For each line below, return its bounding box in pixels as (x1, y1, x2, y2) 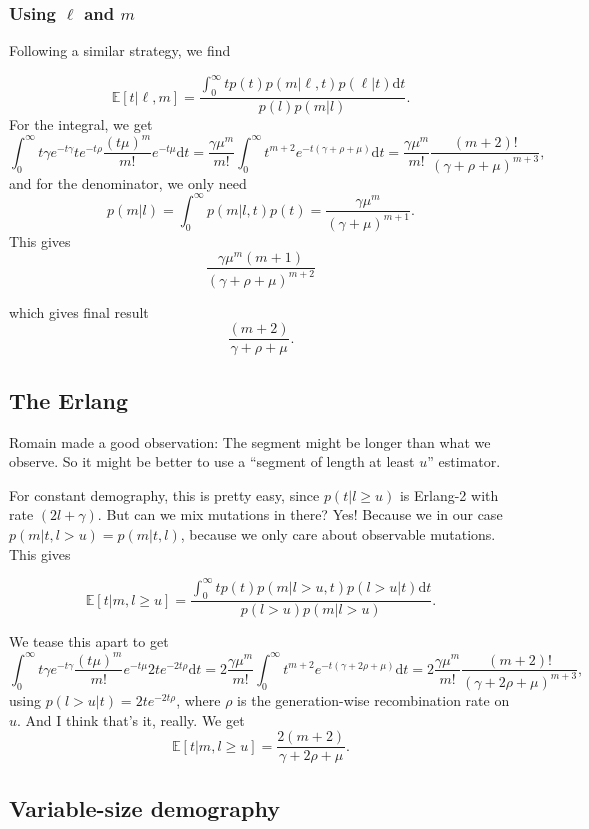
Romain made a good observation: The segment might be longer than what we (9, 431, 491, 452)
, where (176, 689, 221, 710)
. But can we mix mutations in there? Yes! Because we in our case (97, 504, 503, 525)
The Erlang (9, 384, 129, 415)
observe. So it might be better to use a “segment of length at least (9, 451, 415, 472)
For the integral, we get (9, 114, 153, 135)
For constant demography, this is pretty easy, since (9, 484, 320, 505)
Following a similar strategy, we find (9, 40, 231, 61)
